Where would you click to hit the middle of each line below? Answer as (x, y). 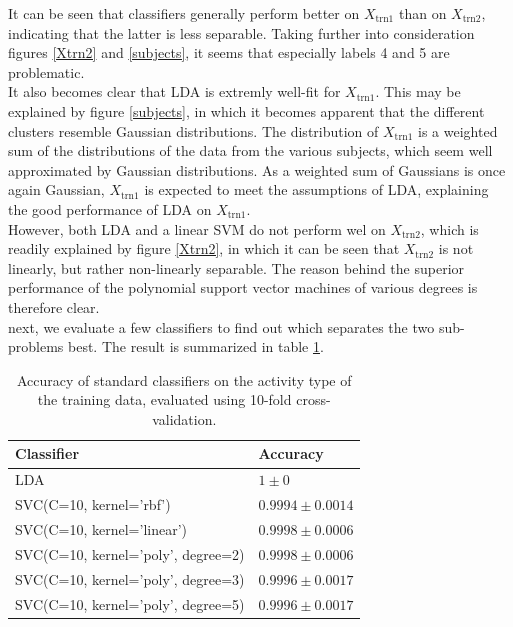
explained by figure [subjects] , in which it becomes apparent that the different (246, 110)
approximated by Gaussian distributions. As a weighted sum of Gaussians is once (257, 169)
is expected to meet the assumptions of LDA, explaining (316, 189)
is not (456, 248)
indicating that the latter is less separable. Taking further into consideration (241, 32)
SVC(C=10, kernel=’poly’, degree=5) (130, 603)
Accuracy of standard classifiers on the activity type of (184, 379)
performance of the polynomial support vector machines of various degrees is (243, 287)
